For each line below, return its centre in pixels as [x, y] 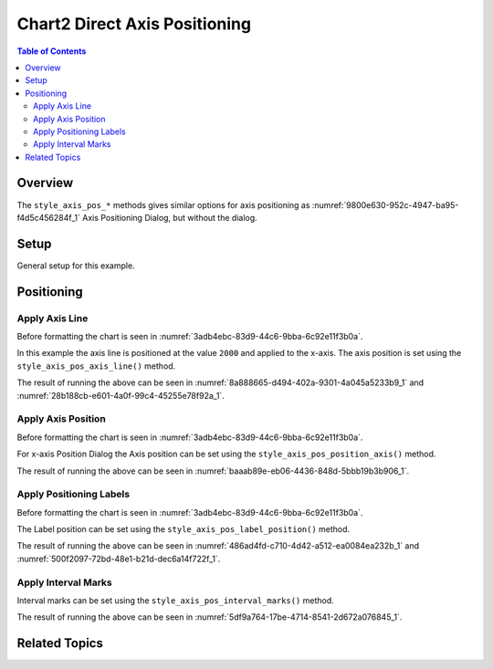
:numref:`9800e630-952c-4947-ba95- [385, 204]
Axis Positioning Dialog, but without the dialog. [170, 217]
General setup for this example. [76, 266]
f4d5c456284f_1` [49, 217]
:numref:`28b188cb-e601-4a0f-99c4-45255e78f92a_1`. [121, 395]
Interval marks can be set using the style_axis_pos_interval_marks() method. [176, 600]
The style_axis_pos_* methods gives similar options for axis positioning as [163, 204]
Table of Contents [52, 51]
